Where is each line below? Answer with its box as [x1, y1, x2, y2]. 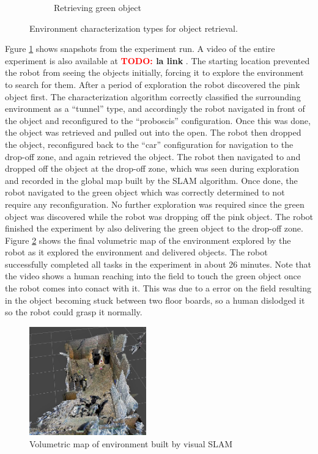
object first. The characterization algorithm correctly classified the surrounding [5, 90, 301, 103]
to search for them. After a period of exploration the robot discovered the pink [5, 78, 300, 90]
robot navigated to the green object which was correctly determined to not [5, 186, 285, 199]
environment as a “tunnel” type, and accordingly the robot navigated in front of [5, 102, 305, 115]
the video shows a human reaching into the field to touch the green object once [5, 269, 301, 282]
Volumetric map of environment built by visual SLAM [29, 437, 233, 450]
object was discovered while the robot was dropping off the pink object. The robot [5, 210, 313, 222]
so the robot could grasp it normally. [5, 306, 142, 318]
